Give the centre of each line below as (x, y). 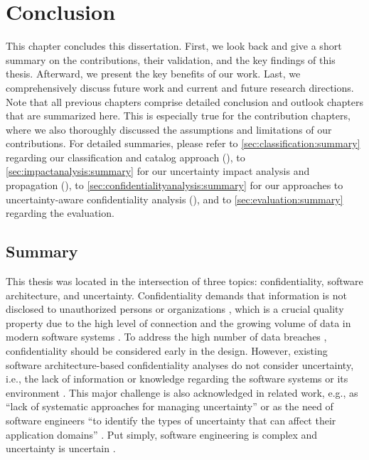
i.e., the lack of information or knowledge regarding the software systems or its (177, 379)
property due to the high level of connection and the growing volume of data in (178, 322)
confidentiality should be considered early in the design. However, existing (167, 351)
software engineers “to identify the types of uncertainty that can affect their (171, 420)
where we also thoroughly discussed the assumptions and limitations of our (169, 129)
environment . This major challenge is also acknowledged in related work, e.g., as (182, 392)
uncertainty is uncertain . (61, 448)
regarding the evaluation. (60, 213)
